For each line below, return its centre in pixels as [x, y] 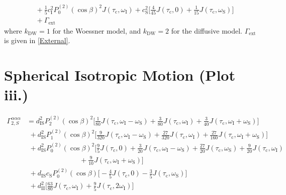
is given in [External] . [37, 40]
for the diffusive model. [207, 30]
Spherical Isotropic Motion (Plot [120, 75]
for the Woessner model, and [97, 30]
